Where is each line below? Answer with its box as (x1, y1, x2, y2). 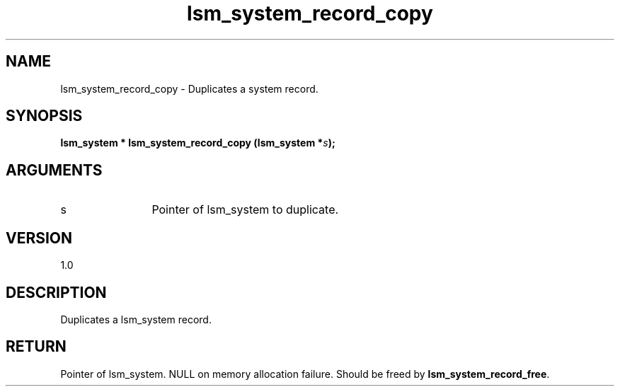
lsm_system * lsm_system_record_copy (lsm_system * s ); (60, 137, 335, 149)
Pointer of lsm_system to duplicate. (151, 202, 339, 217)
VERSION (6, 229, 73, 247)
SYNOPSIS (6, 107, 83, 125)
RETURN (6, 338, 67, 356)
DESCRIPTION (6, 283, 107, 301)
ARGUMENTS (6, 161, 103, 179)
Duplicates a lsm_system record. (60, 313, 212, 325)
